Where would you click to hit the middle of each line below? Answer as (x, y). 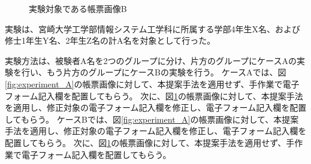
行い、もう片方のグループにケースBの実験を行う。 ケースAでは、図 (154, 72)
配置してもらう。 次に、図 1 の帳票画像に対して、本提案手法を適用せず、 (146, 142)
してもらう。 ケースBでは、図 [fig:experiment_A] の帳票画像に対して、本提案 (152, 119)
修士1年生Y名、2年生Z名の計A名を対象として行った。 (110, 40)
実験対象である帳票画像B (78, 8)
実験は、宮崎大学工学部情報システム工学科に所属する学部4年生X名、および (153, 28)
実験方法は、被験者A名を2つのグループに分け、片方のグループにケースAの (151, 60)
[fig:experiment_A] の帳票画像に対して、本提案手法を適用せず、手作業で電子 (152, 83)
